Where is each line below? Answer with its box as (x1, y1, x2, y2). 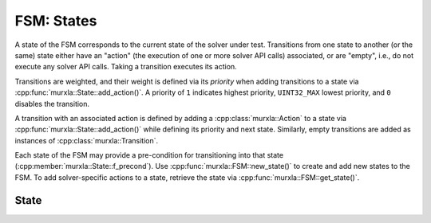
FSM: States (14, 12, 97, 29)
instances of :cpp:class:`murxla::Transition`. (14, 135, 159, 145)
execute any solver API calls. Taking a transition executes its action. (14, 62, 237, 72)
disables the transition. (14, 99, 90, 108)
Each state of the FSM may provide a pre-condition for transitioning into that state (14, 151, 283, 160)
